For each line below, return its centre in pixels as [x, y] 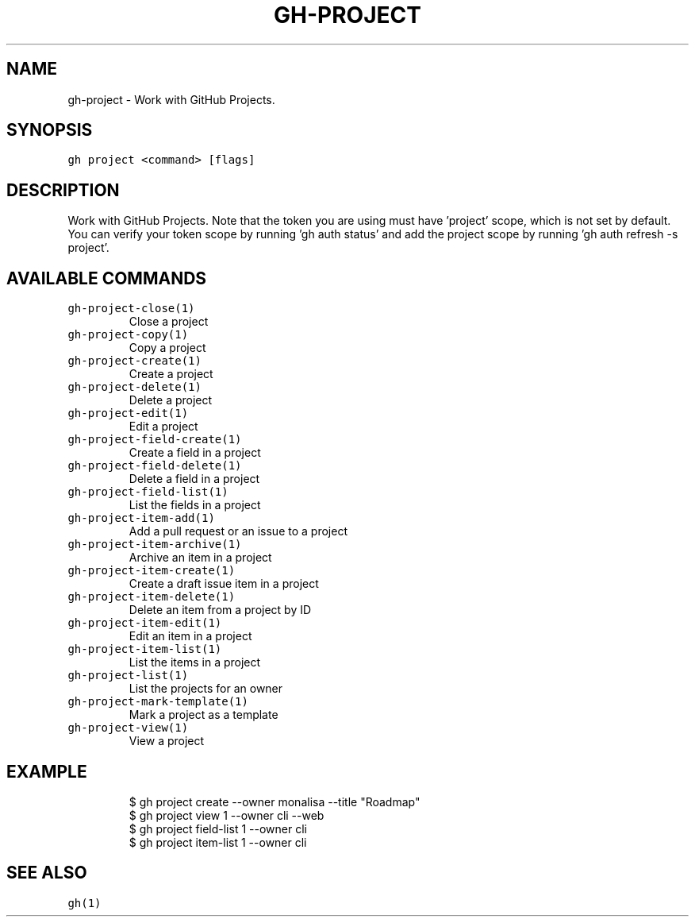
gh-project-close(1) [131, 309]
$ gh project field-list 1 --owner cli [218, 828]
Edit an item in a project [190, 636]
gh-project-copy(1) [128, 335]
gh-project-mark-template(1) [158, 702]
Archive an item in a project [200, 558]
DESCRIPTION [63, 190]
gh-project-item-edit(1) [145, 623]
